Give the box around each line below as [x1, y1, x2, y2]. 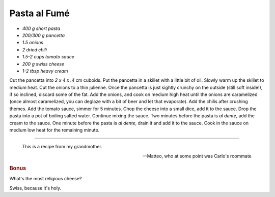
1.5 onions [22, 40, 43, 46]
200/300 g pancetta [22, 32, 65, 38]
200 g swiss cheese [22, 61, 65, 67]
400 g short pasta [22, 25, 61, 31]
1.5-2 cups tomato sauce [22, 54, 75, 60]
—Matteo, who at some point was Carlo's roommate [143, 153, 252, 159]
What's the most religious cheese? [9, 176, 82, 182]
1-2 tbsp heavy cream [22, 68, 68, 74]
